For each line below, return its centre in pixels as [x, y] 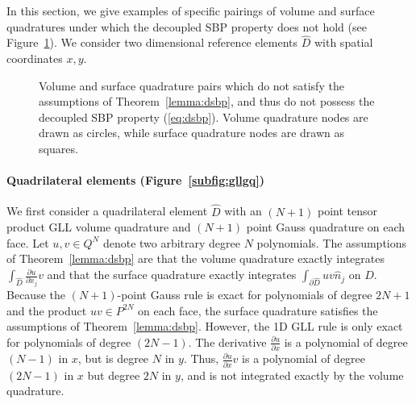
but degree [114, 375]
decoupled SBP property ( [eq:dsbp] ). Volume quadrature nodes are [204, 117]
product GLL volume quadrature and [99, 227]
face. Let [28, 242]
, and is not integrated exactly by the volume [292, 375]
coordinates [35, 58]
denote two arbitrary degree [171, 242]
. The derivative [227, 342]
